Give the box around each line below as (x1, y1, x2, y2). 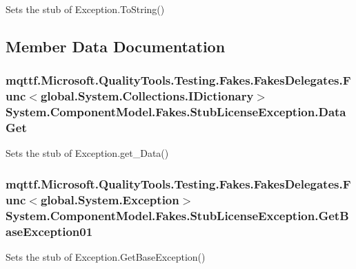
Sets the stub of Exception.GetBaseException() (6, 249, 206, 263)
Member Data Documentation (6, 35, 226, 56)
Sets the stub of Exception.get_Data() (6, 146, 169, 160)
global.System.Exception (40, 191, 179, 208)
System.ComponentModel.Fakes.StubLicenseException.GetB (6, 206, 349, 224)
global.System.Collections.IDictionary (40, 87, 254, 105)
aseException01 (6, 222, 93, 239)
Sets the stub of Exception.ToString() (6, 2, 165, 16)
